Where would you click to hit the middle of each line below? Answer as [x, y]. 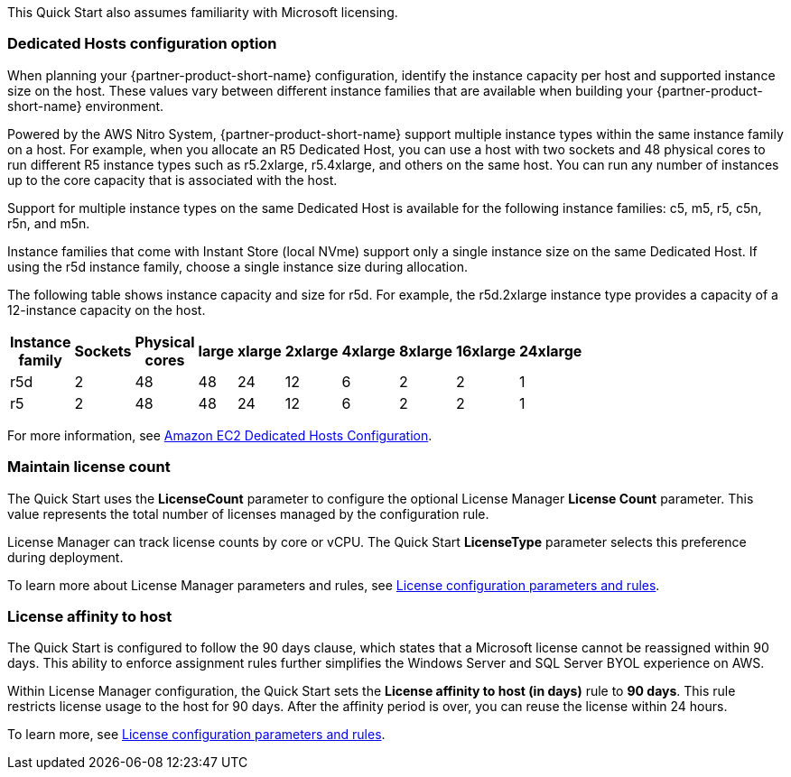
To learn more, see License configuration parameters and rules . [196, 735]
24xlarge [550, 351]
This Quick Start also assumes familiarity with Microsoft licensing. [203, 12]
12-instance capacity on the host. [107, 310]
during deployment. [65, 557]
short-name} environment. [86, 106]
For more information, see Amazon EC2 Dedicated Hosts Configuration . [220, 435]
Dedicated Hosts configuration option [142, 44]
